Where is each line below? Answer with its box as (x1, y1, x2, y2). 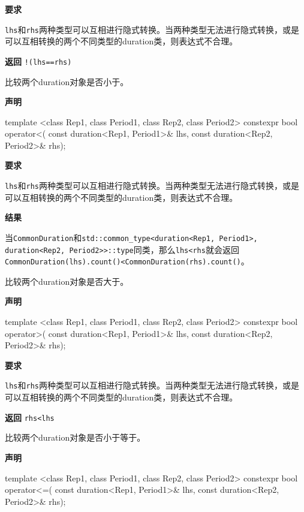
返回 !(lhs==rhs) (5, 55, 72, 67)
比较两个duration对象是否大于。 (5, 275, 129, 287)
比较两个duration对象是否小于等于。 (5, 431, 146, 444)
